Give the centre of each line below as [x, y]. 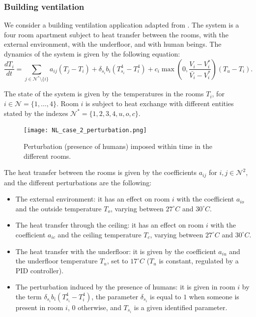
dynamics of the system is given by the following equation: [92, 54]
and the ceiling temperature [100, 234]
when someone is [214, 296]
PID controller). [40, 270]
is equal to [166, 296]
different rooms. [47, 156]
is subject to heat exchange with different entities [159, 103]
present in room [39, 307]
